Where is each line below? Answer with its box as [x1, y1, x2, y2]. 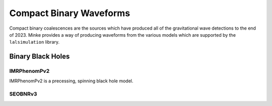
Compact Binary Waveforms [9, 8, 130, 19]
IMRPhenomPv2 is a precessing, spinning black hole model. [9, 78, 133, 84]
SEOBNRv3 [9, 90, 37, 97]
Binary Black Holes [9, 52, 70, 61]
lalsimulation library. [9, 39, 60, 45]
